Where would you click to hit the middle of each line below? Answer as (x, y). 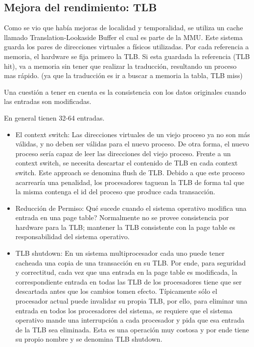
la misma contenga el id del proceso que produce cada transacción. (115, 192)
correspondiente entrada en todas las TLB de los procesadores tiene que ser (128, 281)
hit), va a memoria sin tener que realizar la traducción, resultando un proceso (120, 66)
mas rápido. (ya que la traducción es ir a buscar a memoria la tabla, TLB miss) (123, 75)
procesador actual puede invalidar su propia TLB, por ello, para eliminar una (131, 301)
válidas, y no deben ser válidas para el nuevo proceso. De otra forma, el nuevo (132, 144)
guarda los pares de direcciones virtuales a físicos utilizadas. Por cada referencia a (127, 47)
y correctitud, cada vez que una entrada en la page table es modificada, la (126, 272)
